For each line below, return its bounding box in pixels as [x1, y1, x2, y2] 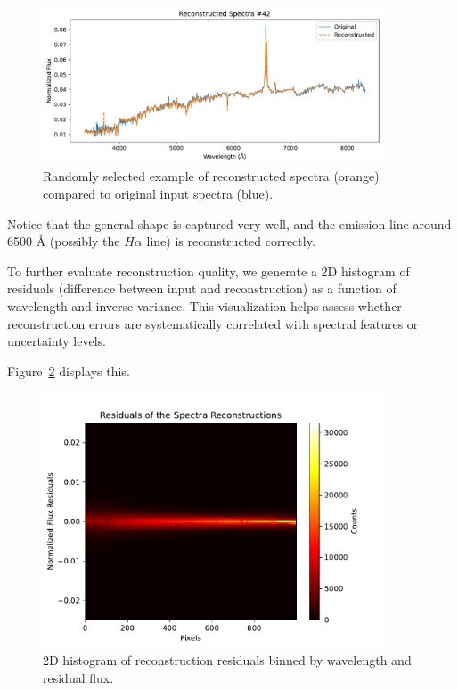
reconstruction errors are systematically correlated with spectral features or [7, 314, 419, 333]
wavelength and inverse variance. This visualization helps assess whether [7, 297, 402, 316]
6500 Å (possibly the [7, 232, 120, 251]
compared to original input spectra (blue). [43, 185, 274, 203]
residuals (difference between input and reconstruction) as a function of [7, 279, 397, 298]
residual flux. [43, 668, 114, 686]
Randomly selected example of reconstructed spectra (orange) [43, 167, 380, 185]
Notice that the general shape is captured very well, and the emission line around [7, 214, 452, 233]
